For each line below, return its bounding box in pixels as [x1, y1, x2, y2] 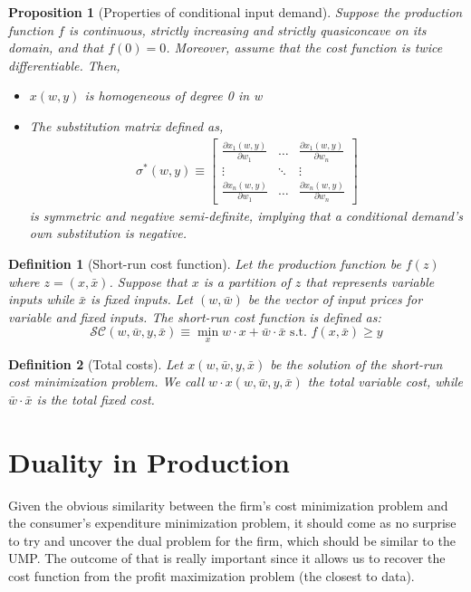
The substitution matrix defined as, [29, 116, 224, 135]
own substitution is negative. [29, 224, 187, 243]
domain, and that [8, 38, 104, 57]
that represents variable [305, 272, 435, 291]
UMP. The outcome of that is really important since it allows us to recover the [8, 549, 446, 568]
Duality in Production [8, 443, 290, 480]
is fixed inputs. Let [91, 290, 194, 309]
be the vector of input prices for [247, 290, 423, 309]
